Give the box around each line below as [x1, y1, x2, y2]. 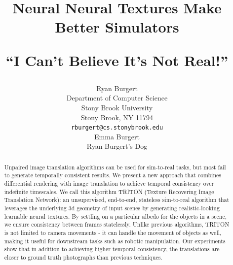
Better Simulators [55, 17, 179, 37]
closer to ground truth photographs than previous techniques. [4, 253, 162, 261]
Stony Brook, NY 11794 [80, 112, 154, 122]
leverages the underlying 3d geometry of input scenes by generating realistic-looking [4, 204, 220, 212]
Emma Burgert [94, 131, 140, 141]
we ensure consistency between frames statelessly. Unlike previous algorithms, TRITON [4, 220, 230, 229]
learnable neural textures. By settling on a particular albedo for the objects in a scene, [4, 212, 227, 220]
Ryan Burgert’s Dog [86, 141, 148, 151]
